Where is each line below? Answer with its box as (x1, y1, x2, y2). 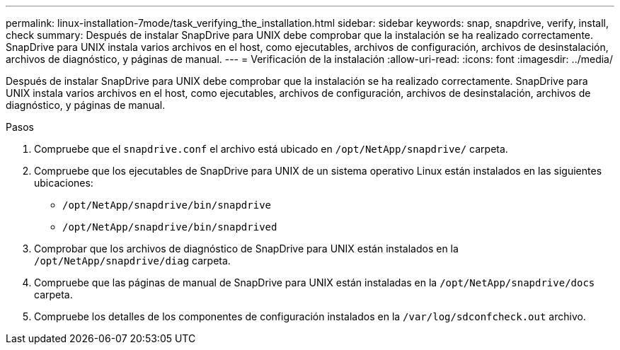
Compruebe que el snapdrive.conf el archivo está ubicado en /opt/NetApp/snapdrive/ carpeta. (34, 143, 508, 155)
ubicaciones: (34, 177, 93, 189)
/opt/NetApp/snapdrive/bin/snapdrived (62, 221, 277, 233)
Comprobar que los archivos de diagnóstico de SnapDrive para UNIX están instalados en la (34, 243, 459, 255)
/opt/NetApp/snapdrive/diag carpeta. (34, 255, 231, 267)
